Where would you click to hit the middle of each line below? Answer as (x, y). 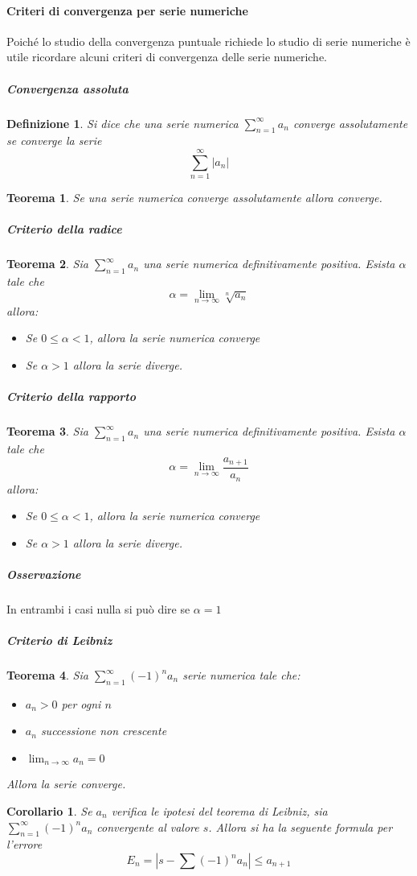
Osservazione (44, 574)
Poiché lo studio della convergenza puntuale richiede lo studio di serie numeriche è (208, 41)
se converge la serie (54, 140)
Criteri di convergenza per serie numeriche (127, 10)
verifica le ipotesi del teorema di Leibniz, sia (219, 811)
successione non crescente (104, 731)
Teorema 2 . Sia (47, 264)
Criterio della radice (64, 229)
